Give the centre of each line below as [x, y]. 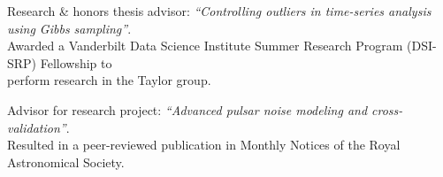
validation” [37, 127]
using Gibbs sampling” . [69, 28]
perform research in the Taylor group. [109, 80]
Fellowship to [76, 62]
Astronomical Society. [66, 162]
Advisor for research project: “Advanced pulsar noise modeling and [187, 109]
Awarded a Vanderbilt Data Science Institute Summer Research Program [205, 46]
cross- [387, 109]
